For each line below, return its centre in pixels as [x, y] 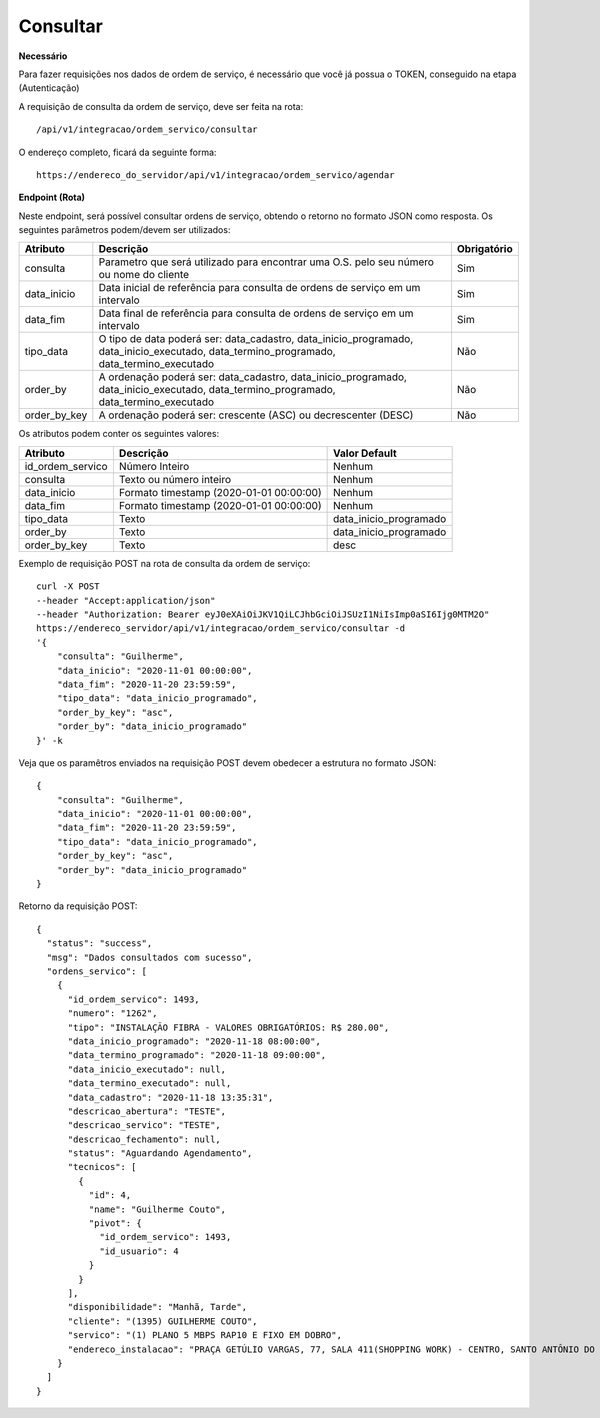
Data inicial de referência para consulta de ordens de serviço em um [259, 288]
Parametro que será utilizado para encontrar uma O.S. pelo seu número [266, 262]
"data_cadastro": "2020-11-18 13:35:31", [170, 1097]
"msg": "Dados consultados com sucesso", [149, 957]
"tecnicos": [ [102, 1167]
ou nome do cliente [144, 275]
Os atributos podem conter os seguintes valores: [119, 434]
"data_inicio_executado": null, [147, 1069]
